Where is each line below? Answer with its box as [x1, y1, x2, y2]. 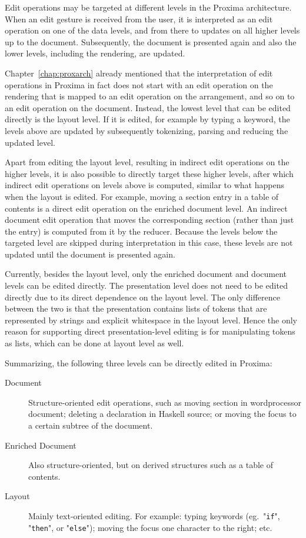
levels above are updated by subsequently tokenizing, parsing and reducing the [5, 124, 288, 136]
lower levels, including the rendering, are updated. [5, 47, 185, 59]
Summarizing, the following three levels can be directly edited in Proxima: [5, 356, 272, 369]
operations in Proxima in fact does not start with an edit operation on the [5, 78, 273, 91]
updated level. [5, 136, 55, 148]
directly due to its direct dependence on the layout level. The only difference [5, 290, 281, 303]
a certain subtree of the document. [28, 419, 153, 431]
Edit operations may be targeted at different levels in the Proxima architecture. [5, 1, 292, 13]
